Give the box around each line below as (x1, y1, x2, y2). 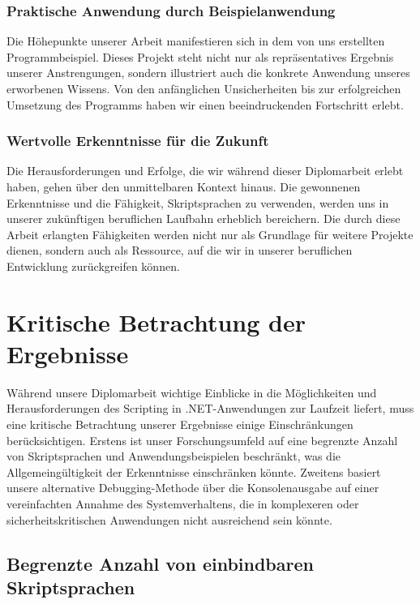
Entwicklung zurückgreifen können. (6, 257, 180, 274)
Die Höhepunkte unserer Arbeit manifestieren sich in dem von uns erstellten (6, 32, 385, 49)
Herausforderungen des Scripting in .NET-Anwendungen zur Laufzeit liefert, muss (6, 400, 414, 417)
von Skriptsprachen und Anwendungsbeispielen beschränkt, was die (6, 448, 341, 465)
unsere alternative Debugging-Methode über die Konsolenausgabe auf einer (6, 479, 379, 496)
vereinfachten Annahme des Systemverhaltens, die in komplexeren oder (6, 495, 359, 512)
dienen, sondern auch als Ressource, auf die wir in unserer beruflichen (6, 242, 353, 259)
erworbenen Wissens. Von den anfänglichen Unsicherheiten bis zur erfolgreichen (6, 80, 401, 96)
